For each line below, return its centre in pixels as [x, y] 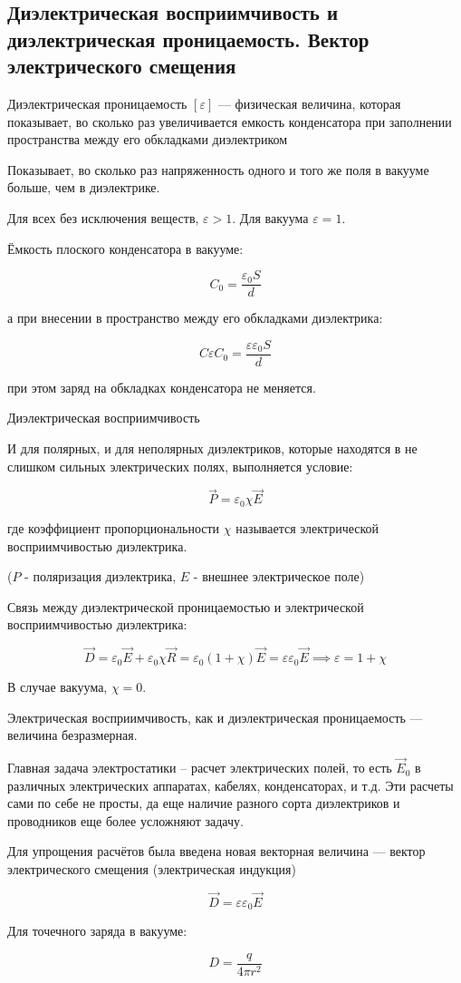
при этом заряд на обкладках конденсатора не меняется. [162, 387]
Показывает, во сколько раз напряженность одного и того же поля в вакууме [218, 169]
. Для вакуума [270, 217]
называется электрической [307, 527]
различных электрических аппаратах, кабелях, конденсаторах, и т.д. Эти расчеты [230, 785]
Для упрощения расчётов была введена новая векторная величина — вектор [216, 851]
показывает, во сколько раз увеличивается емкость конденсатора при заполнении [230, 121]
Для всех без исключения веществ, [103, 217]
